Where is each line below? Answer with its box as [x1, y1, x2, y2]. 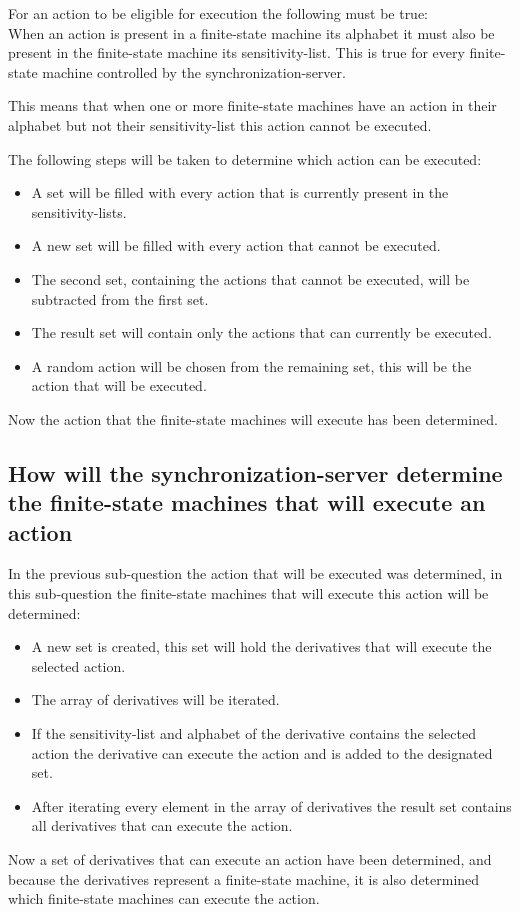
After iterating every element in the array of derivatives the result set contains [31, 795, 512, 816]
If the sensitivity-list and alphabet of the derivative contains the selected [31, 723, 476, 744]
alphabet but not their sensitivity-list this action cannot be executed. [8, 114, 432, 135]
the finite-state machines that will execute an [8, 487, 486, 518]
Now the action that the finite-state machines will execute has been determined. [8, 408, 498, 429]
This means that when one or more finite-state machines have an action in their [8, 95, 497, 116]
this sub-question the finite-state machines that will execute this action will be [8, 583, 489, 604]
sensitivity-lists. [31, 201, 127, 222]
